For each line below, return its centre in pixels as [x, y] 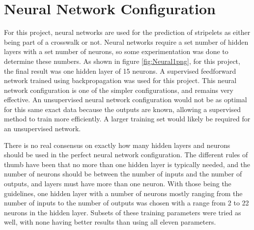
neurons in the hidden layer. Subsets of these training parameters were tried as [123, 212]
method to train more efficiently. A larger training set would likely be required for [127, 119]
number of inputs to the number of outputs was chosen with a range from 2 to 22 [127, 203]
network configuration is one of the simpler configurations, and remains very [119, 90]
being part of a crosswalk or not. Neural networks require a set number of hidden [126, 42]
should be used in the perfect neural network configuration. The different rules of [126, 155]
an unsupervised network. [42, 129]
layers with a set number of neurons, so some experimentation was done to [116, 51]
